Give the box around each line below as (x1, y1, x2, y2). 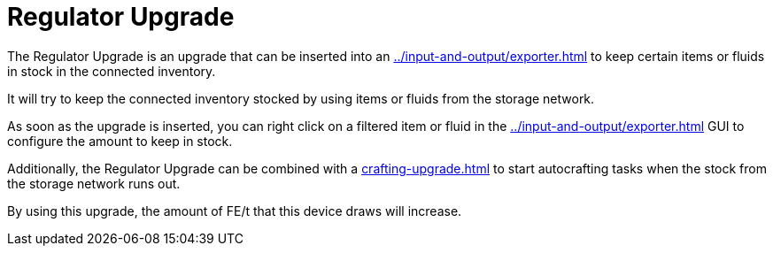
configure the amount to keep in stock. (7, 133, 233, 149)
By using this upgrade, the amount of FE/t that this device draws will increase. (7, 203, 462, 218)
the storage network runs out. (7, 175, 181, 191)
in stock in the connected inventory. (7, 63, 216, 79)
